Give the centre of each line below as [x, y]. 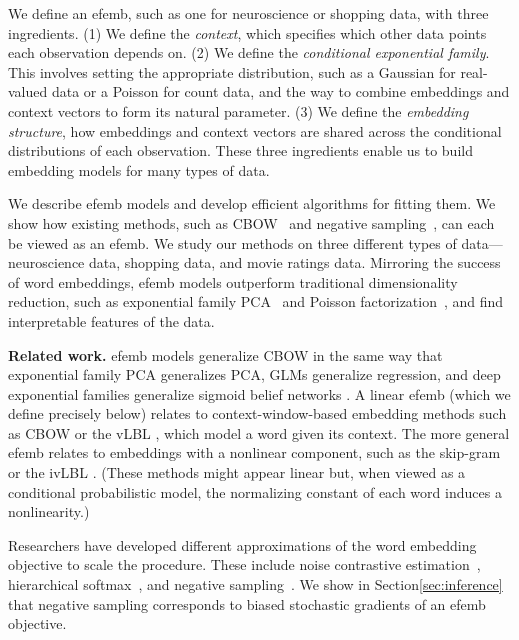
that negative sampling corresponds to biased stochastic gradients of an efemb [247, 603]
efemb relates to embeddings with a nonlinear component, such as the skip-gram [254, 452]
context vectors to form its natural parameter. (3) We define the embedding [238, 110]
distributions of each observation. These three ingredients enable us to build [240, 150]
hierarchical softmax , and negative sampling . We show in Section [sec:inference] [255, 584]
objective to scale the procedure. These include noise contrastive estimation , [244, 564]
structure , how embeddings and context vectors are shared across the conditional [255, 130]
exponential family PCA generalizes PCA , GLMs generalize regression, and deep [254, 374]
